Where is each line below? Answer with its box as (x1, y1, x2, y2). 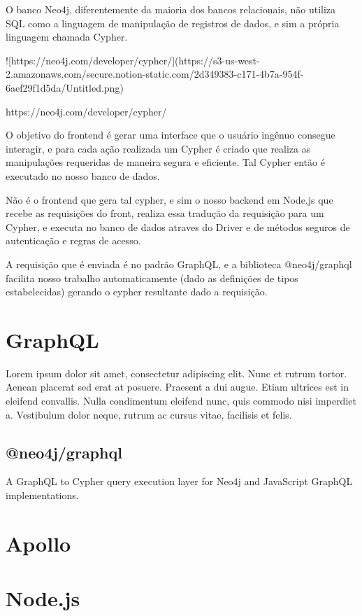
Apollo (6, 528, 71, 557)
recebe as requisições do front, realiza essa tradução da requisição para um (6, 206, 324, 220)
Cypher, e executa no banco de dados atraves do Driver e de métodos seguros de (6, 219, 350, 234)
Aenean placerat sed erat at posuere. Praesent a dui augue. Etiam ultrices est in (6, 379, 349, 394)
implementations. (6, 487, 79, 502)
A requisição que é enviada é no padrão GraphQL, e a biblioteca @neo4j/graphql (6, 256, 352, 271)
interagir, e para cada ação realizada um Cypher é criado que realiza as (6, 141, 311, 155)
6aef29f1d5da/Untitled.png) (6, 80, 124, 94)
